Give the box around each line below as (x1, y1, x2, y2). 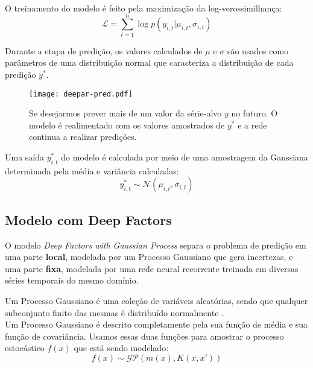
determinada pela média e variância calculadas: (5, 164, 179, 177)
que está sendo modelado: (74, 341, 169, 354)
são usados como (227, 44, 289, 57)
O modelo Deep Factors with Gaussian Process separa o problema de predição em (5, 238, 306, 251)
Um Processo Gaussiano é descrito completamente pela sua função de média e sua (5, 318, 308, 331)
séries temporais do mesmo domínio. (5, 274, 139, 287)
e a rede (238, 118, 267, 131)
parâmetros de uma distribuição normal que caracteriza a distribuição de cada (5, 56, 294, 69)
